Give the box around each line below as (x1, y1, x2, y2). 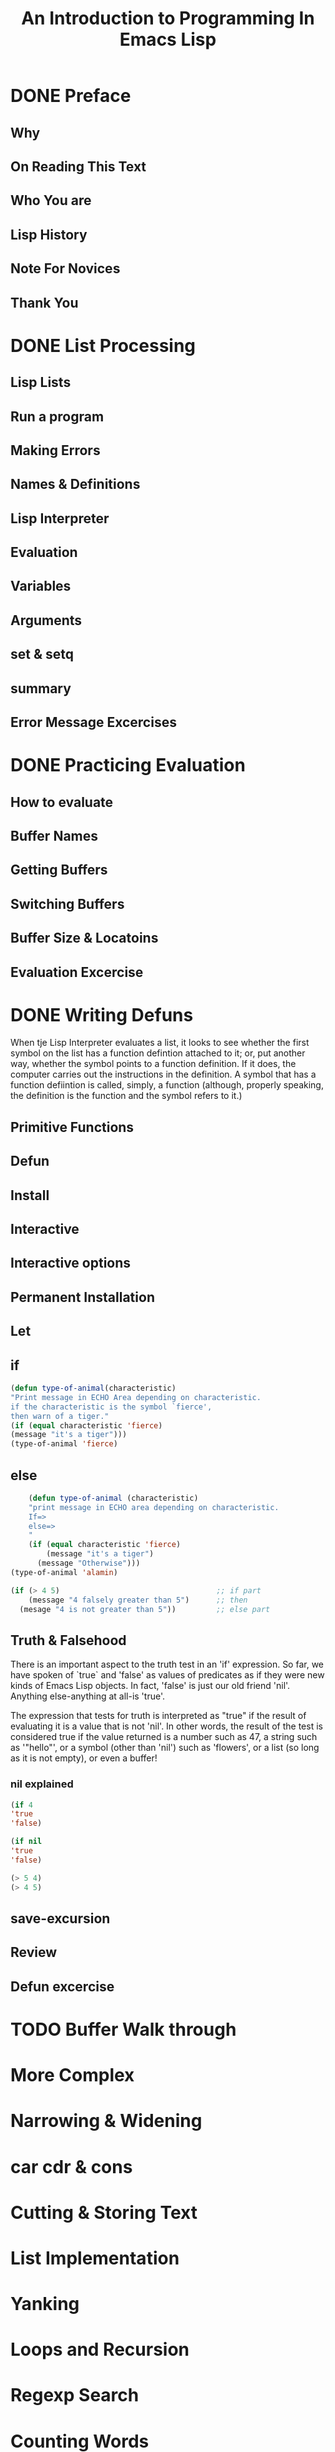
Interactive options (10, 1255, 132, 1272)
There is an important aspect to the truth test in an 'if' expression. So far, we (10, 1658, 324, 1671)
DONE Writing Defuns (10, 1003, 194, 1026)
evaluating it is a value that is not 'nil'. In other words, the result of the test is (10, 1720, 323, 1732)
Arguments (10, 612, 83, 629)
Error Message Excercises (10, 714, 177, 731)
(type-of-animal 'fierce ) (10, 1439, 118, 1449)
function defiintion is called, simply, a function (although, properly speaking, (10, 1079, 324, 1091)
